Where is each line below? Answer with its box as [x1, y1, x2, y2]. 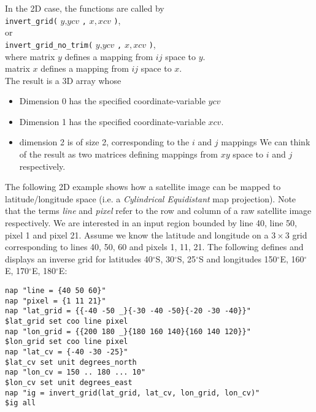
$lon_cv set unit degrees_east [5, 378, 133, 387]
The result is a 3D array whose [5, 74, 121, 86]
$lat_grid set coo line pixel [5, 316, 128, 326]
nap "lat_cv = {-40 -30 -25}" [5, 347, 128, 356]
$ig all [5, 399, 36, 408]
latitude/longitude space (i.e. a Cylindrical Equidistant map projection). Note [5, 192, 296, 205]
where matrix [5, 50, 55, 63]
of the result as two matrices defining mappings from [19, 148, 218, 161]
